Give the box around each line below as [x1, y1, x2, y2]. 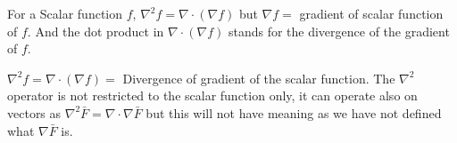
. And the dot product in [27, 21, 164, 40]
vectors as [7, 103, 62, 122]
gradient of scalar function [299, 4, 444, 22]
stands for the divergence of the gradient [228, 21, 450, 40]
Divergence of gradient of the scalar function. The [122, 68, 395, 87]
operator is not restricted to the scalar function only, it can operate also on [7, 86, 418, 105]
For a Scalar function [7, 4, 123, 22]
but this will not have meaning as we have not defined [145, 103, 442, 122]
